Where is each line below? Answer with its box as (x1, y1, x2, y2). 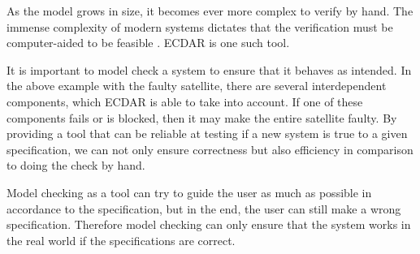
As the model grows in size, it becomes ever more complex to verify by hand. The (6, 2, 414, 19)
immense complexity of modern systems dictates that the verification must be (6, 18, 393, 35)
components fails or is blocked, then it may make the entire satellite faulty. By (6, 109, 397, 126)
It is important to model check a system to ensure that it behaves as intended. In (6, 61, 412, 78)
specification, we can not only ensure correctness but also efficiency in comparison (6, 140, 414, 157)
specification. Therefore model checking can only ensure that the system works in (6, 216, 411, 233)
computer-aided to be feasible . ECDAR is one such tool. (6, 34, 290, 51)
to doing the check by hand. (6, 157, 145, 174)
